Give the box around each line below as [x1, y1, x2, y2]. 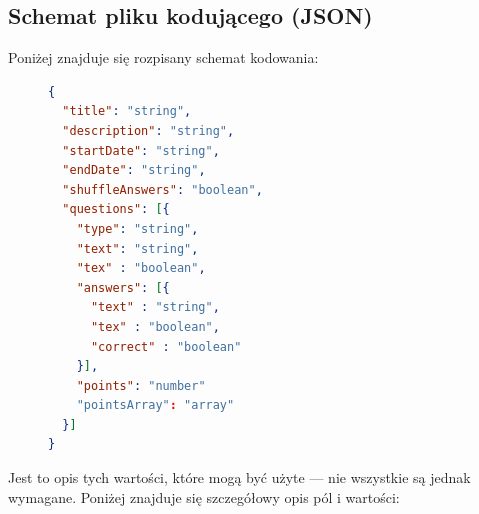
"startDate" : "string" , [62, 143, 220, 158]
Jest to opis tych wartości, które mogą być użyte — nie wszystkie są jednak [8, 467, 471, 488]
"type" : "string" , [76, 221, 199, 236]
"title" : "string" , [62, 104, 192, 119]
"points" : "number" [76, 378, 206, 393]
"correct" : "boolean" [90, 339, 242, 354]
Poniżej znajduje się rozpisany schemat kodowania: [8, 47, 319, 68]
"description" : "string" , [62, 123, 235, 138]
